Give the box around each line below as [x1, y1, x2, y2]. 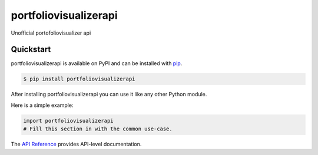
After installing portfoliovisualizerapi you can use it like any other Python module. [11, 91, 207, 98]
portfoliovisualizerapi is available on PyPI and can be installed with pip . [11, 60, 183, 67]
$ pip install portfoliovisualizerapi [23, 76, 135, 82]
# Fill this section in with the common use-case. [23, 126, 173, 132]
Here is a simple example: [11, 102, 74, 109]
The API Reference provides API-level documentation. [11, 141, 142, 148]
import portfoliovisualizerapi [23, 117, 114, 124]
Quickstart [11, 45, 51, 55]
